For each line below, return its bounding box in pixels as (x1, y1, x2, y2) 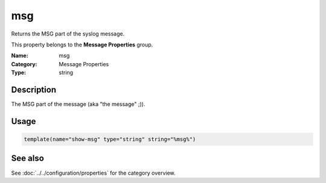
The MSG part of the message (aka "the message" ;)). (11, 101, 145, 108)
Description (11, 84, 57, 95)
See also (11, 154, 45, 164)
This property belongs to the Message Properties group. (11, 41, 153, 48)
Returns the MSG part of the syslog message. (11, 30, 125, 37)
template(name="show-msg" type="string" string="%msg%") (24, 136, 196, 143)
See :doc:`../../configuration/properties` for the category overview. (11, 169, 176, 176)
